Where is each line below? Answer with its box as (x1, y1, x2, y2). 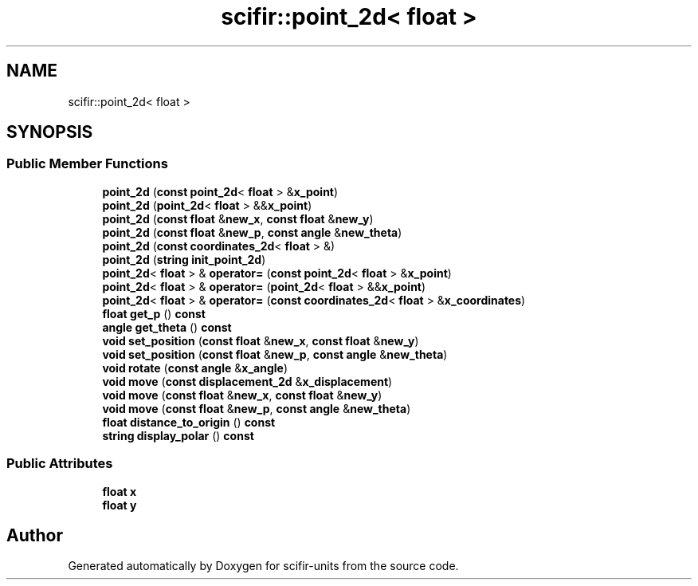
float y (102, 498, 137, 512)
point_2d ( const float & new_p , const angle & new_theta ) (102, 225, 402, 239)
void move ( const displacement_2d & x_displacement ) (102, 374, 393, 388)
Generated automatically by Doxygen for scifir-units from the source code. (68, 559, 459, 573)
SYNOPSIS (6, 122, 93, 143)
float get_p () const (102, 306, 206, 321)
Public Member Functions (6, 155, 168, 172)
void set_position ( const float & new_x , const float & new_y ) (102, 333, 419, 348)
